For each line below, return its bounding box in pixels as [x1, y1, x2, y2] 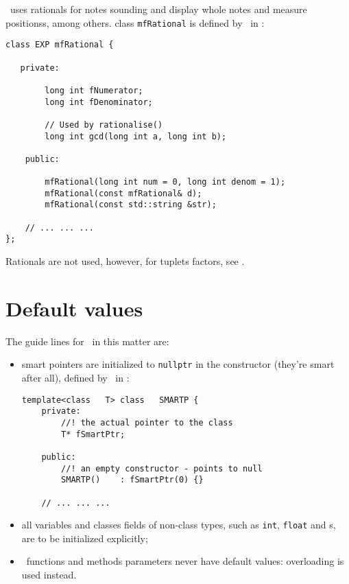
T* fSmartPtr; [61, 429, 125, 439]
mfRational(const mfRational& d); [45, 188, 202, 198]
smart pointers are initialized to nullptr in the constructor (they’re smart [21, 357, 335, 371]
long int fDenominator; [45, 97, 153, 107]
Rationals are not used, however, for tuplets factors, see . [5, 254, 245, 268]
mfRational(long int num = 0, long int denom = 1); [45, 177, 286, 187]
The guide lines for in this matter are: [5, 334, 169, 348]
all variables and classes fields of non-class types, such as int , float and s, [21, 517, 336, 532]
